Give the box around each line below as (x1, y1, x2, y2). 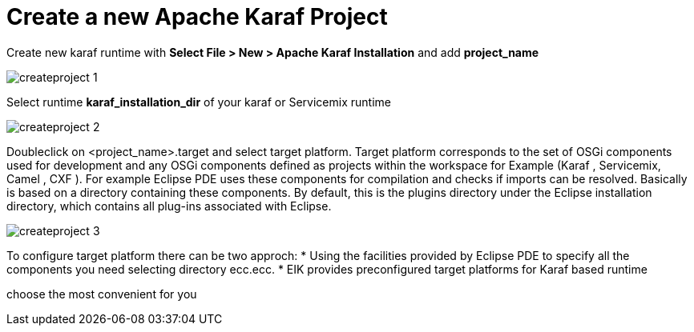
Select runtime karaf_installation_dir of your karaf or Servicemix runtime (6, 94, 391, 109)
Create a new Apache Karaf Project (6, 3, 388, 30)
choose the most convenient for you (6, 286, 197, 301)
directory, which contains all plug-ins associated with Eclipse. (6, 198, 332, 213)
